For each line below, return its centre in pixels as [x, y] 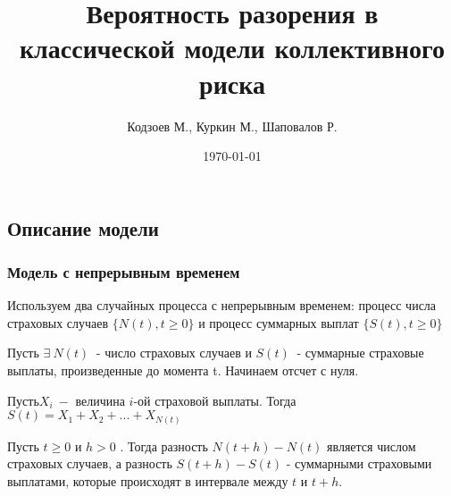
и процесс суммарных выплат [279, 322]
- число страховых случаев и [174, 353]
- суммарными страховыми [359, 463]
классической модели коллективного [232, 48]
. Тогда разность [164, 446]
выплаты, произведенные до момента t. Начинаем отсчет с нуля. [183, 370]
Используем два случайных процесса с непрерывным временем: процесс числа [222, 305]
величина [100, 400]
